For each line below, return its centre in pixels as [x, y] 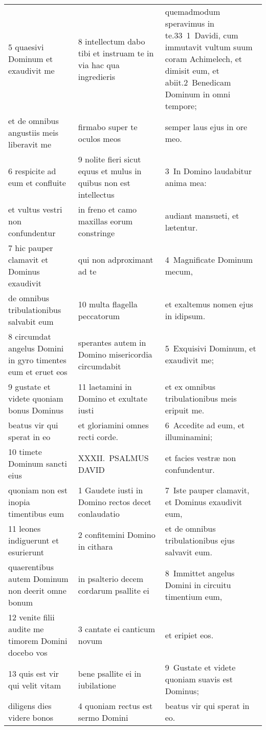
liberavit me [30, 144]
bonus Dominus [36, 410]
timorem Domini [38, 641]
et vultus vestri [35, 209]
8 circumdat [30, 336]
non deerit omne [37, 590]
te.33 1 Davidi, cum [202, 35]
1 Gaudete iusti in [110, 490]
